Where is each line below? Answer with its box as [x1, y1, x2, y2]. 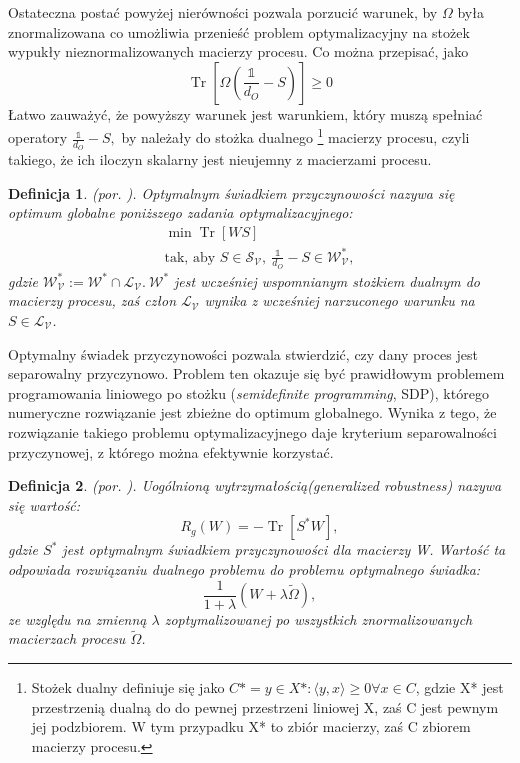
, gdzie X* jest [415, 677, 504, 698]
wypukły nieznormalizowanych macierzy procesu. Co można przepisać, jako [8, 41, 469, 62]
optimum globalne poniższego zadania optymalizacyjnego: [8, 202, 353, 223]
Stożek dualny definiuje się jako [31, 677, 225, 698]
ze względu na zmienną [8, 608, 147, 629]
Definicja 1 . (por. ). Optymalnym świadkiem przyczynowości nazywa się [8, 182, 455, 203]
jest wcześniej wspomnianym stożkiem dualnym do [174, 270, 481, 291]
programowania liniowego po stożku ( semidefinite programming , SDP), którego [8, 382, 489, 403]
